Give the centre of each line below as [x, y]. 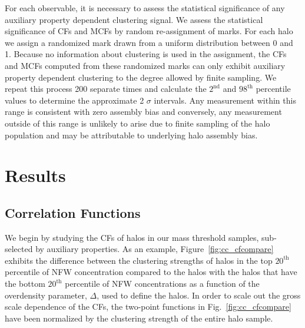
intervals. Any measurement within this [225, 100]
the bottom [25, 284]
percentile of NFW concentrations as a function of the [162, 284]
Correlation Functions [73, 212]
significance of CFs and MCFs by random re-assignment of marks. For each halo [149, 31]
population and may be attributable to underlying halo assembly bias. [131, 135]
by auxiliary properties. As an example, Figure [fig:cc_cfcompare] [155, 249]
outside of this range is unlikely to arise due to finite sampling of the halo [137, 123]
